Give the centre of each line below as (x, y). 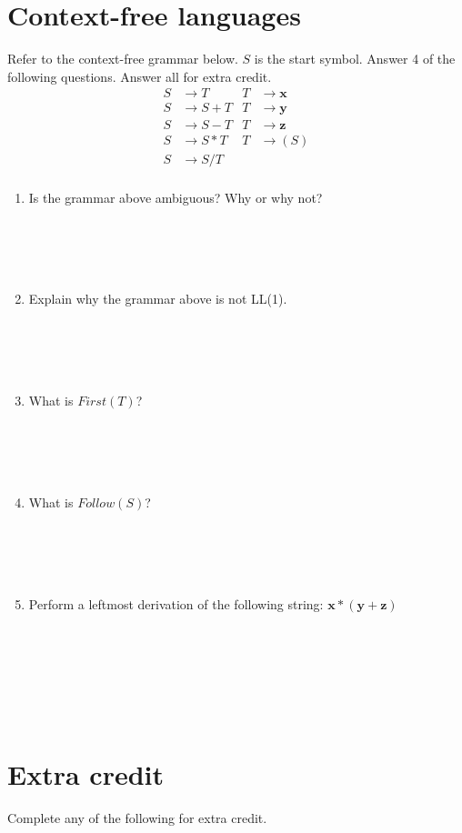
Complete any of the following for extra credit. (137, 817)
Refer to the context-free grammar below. (123, 59)
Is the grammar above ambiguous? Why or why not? (176, 197)
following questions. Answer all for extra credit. (140, 76)
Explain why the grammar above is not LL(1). (158, 299)
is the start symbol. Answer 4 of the (355, 59)
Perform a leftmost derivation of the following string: (176, 604)
